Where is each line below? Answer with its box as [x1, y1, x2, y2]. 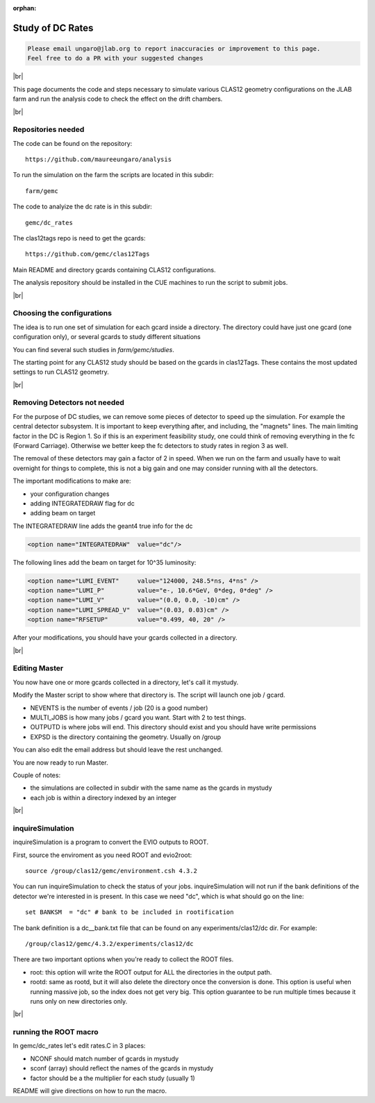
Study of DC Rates [12, 22, 94, 34]
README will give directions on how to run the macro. [12, 1086, 167, 1095]
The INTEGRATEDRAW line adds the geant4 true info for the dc [12, 522, 193, 530]
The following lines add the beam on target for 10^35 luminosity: [12, 558, 197, 566]
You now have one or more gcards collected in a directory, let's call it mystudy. [12, 678, 239, 686]
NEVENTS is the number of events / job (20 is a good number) [30, 704, 208, 712]
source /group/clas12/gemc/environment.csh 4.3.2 [25, 867, 198, 874]
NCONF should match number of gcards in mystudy [30, 1054, 179, 1063]
